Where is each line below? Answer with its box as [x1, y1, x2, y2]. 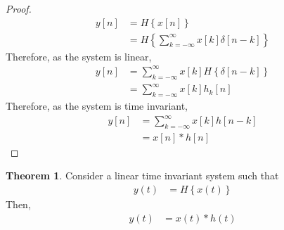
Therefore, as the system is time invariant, [6, 98, 188, 113]
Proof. [6, 1, 32, 15]
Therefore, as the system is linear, [6, 49, 152, 63]
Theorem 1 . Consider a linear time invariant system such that [6, 168, 279, 183]
